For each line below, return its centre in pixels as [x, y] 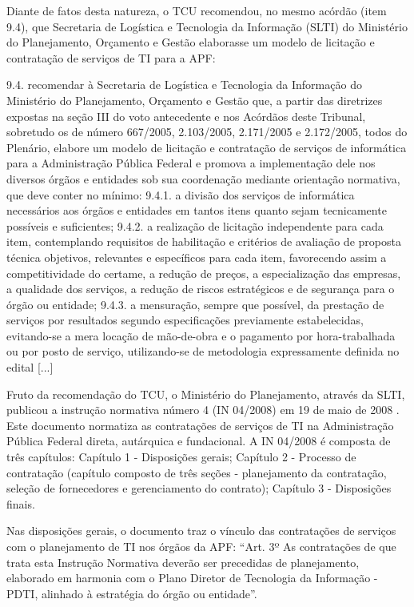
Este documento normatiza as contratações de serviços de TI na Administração [200, 425]
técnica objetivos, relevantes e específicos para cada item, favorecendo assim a [197, 257]
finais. [21, 503]
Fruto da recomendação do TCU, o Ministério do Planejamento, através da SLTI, [206, 394]
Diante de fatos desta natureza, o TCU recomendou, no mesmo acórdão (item [197, 10]
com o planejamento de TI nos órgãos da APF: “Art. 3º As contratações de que [201, 546]
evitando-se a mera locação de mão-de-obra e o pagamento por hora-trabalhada [201, 335]
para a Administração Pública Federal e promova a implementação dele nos [191, 163]
